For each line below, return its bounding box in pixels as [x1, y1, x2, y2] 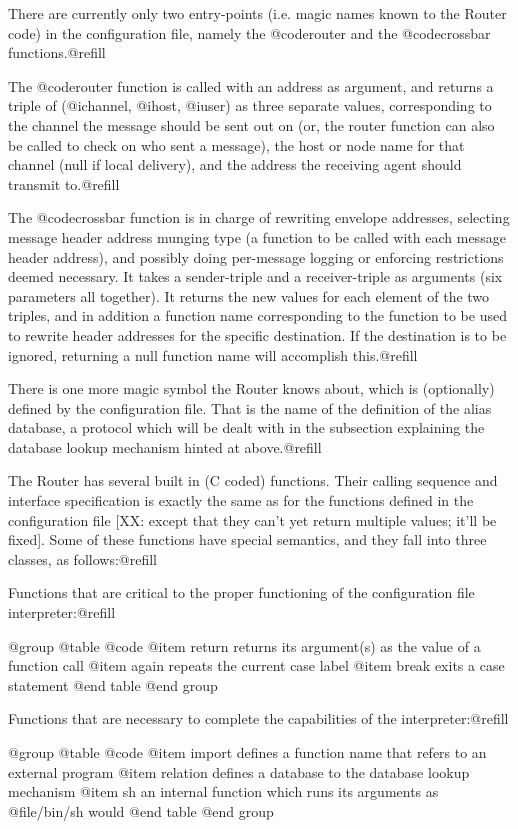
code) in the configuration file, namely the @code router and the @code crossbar [8, 22, 491, 43]
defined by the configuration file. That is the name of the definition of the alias [8, 397, 492, 418]
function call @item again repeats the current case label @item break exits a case [8, 655, 505, 676]
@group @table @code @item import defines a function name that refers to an [8, 742, 487, 762]
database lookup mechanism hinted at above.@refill [8, 436, 322, 457]
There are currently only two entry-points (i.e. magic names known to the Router [8, 3, 507, 23]
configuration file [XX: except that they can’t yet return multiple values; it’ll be [8, 509, 497, 530]
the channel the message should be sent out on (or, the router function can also [8, 114, 495, 135]
